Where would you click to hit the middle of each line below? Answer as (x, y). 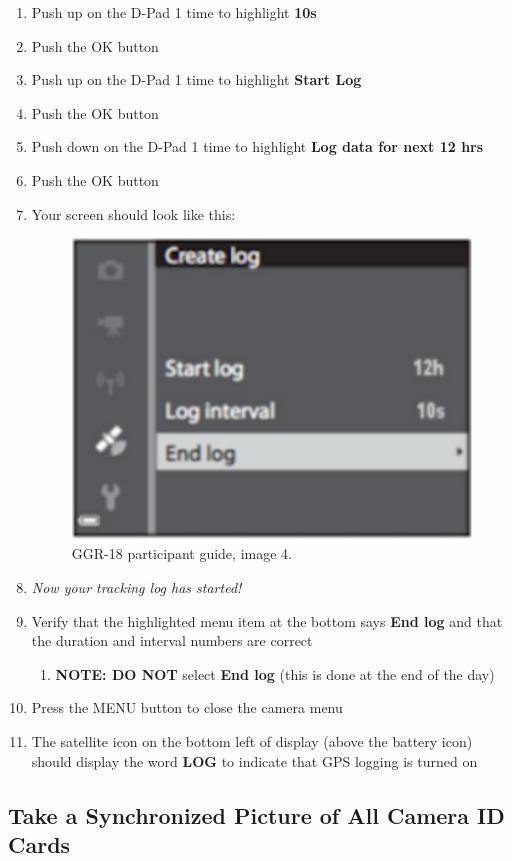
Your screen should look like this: (133, 213)
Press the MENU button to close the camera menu (187, 707)
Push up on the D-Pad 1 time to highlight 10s (174, 12)
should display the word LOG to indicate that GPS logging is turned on (254, 760)
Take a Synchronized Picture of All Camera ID (256, 814)
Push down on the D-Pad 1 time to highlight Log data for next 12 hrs (257, 146)
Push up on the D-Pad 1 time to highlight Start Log (196, 79)
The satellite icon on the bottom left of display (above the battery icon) (252, 740)
